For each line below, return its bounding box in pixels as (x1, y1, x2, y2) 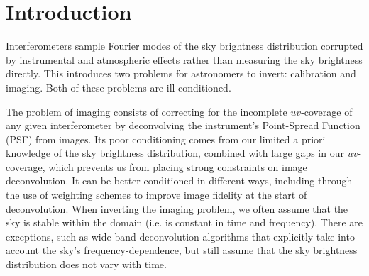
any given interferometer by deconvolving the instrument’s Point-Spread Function (6, 118, 360, 133)
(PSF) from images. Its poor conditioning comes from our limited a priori (6, 131, 326, 146)
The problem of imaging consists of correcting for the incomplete (6, 104, 287, 118)
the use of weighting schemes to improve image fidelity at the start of (6, 187, 307, 202)
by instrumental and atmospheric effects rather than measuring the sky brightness (6, 52, 363, 67)
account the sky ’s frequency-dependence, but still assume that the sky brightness (6, 243, 358, 258)
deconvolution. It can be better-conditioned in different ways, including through (6, 173, 353, 188)
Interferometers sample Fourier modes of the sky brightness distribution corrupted (6, 38, 363, 53)
